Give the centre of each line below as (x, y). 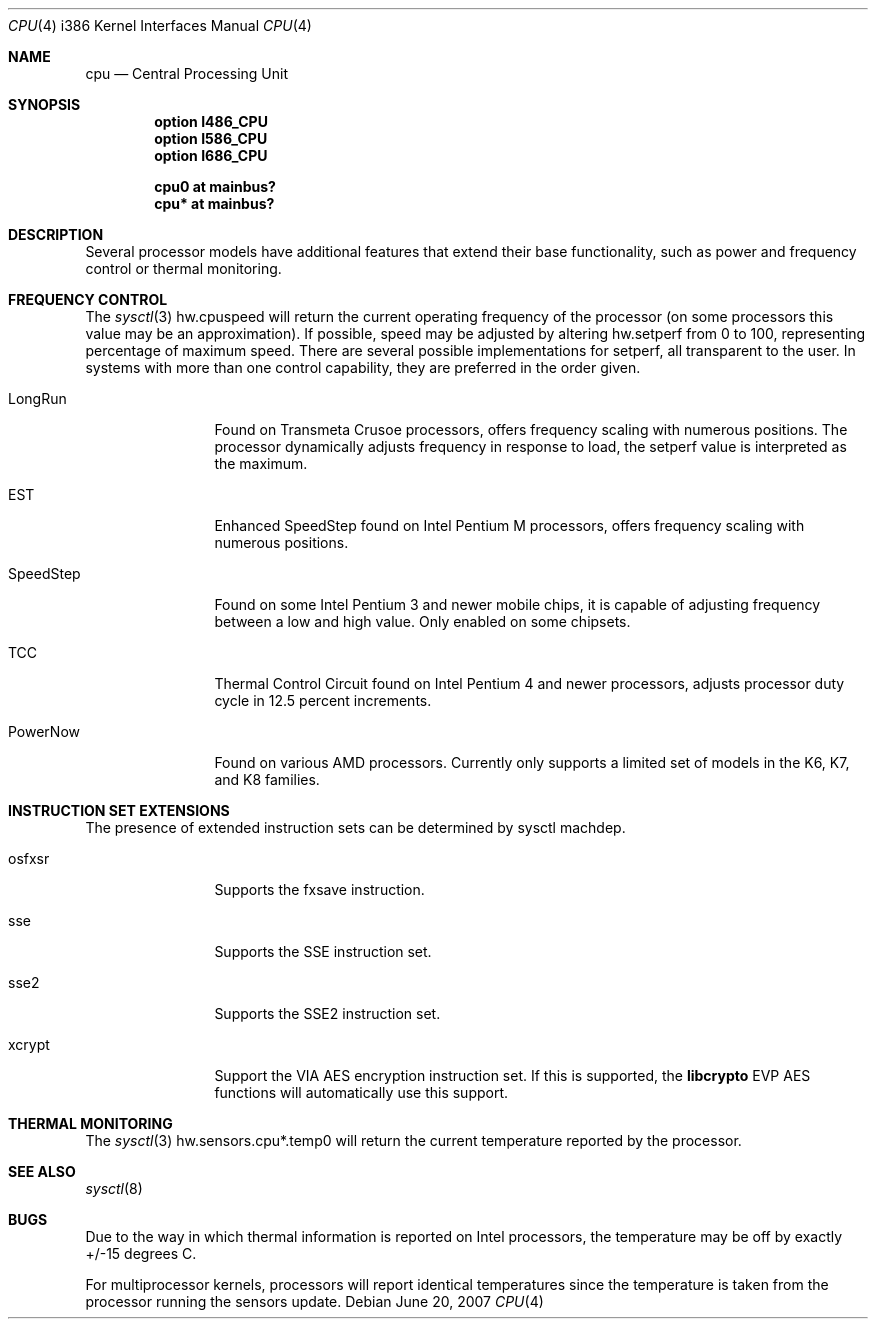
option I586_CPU (211, 138)
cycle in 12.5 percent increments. (323, 700)
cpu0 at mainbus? (215, 186)
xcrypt (29, 1044)
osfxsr (29, 858)
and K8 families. (267, 779)
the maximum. (261, 463)
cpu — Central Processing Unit (186, 73)
